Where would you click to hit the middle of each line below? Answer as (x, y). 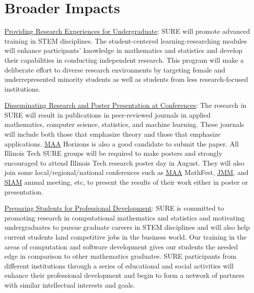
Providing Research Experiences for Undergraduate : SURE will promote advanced (127, 31)
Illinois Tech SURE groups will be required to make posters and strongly (113, 153)
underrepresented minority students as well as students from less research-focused (126, 79)
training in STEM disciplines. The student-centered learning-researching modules (126, 40)
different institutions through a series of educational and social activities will (119, 265)
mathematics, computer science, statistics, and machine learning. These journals (124, 124)
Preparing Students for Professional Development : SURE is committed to (114, 208)
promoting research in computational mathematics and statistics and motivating (125, 217)
